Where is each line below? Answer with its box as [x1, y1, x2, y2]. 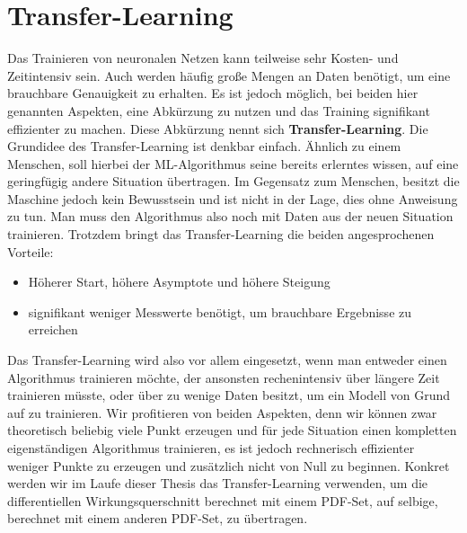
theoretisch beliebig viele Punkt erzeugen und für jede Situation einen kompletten [7, 421, 457, 440]
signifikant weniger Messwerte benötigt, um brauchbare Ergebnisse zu [28, 302, 412, 321]
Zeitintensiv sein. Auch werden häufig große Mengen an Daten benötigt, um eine [7, 66, 451, 84]
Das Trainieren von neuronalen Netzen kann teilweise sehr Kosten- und [7, 49, 399, 67]
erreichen [28, 320, 78, 339]
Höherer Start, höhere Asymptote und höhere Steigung [28, 272, 330, 291]
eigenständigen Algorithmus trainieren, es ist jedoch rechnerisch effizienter [7, 439, 415, 457]
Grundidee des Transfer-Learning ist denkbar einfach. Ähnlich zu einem [7, 137, 401, 155]
